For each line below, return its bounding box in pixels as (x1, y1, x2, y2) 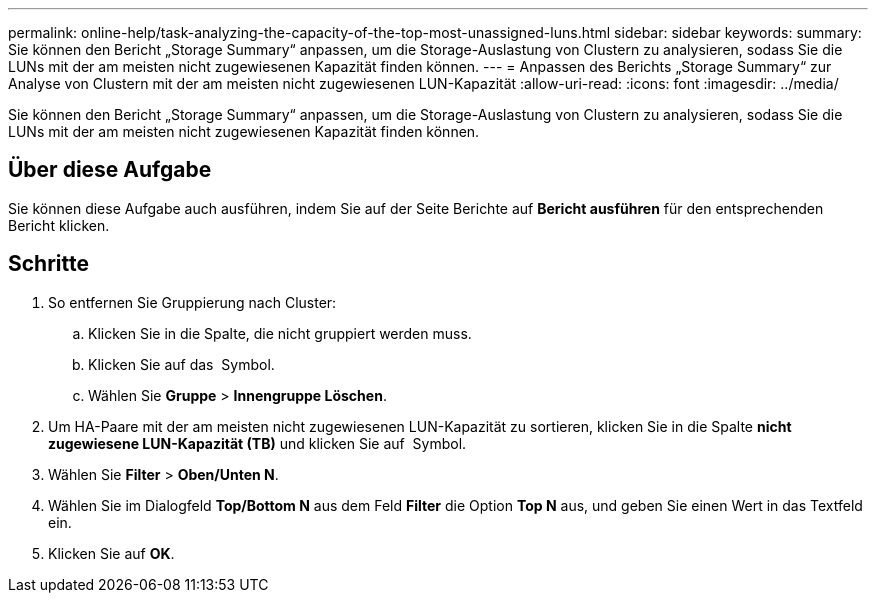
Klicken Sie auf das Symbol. (88, 355, 275, 373)
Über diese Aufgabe (8, 157, 212, 183)
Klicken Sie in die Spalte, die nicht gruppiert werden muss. (88, 324, 472, 342)
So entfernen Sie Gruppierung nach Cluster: (48, 293, 337, 311)
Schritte (8, 251, 89, 277)
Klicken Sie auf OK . (48, 544, 175, 562)
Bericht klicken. (8, 216, 110, 234)
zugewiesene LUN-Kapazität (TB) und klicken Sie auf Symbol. (48, 434, 467, 452)
